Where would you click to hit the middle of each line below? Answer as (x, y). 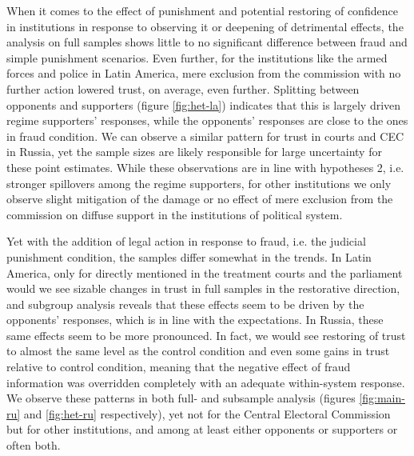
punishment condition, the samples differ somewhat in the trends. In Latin (189, 256)
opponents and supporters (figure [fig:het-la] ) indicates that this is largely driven (204, 104)
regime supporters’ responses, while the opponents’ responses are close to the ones (207, 120)
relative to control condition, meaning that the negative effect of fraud (179, 367)
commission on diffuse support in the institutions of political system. (175, 214)
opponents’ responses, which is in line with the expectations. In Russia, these (195, 320)
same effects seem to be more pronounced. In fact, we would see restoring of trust (206, 335)
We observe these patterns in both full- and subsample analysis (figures (181, 398)
